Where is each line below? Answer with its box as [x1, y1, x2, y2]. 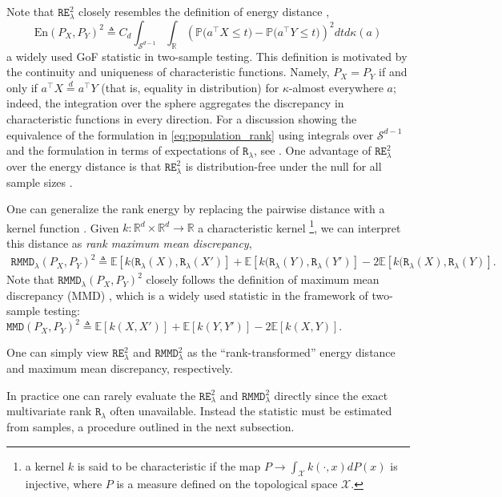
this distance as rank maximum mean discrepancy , [6, 235, 252, 251]
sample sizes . [6, 173, 73, 190]
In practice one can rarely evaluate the [6, 386, 196, 403]
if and [379, 63, 408, 80]
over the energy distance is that [6, 157, 162, 174]
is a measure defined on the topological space [116, 475, 338, 492]
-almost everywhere [288, 79, 384, 95]
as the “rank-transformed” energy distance [187, 344, 396, 361]
